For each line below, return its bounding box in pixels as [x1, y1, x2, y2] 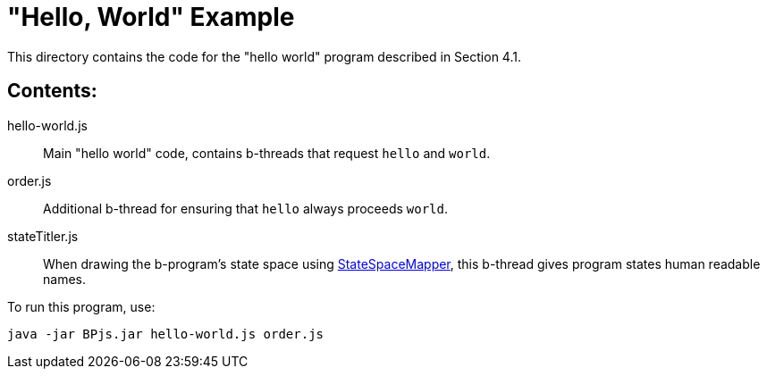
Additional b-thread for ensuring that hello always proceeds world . [43, 200, 448, 216]
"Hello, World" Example [7, 2, 295, 32]
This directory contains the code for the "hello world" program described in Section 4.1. [7, 48, 521, 64]
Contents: [7, 79, 97, 103]
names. [43, 271, 86, 287]
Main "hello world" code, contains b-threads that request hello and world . [43, 145, 491, 161]
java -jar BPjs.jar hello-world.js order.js [7, 326, 324, 341]
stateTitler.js [7, 228, 79, 244]
